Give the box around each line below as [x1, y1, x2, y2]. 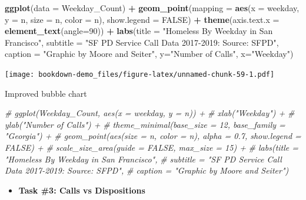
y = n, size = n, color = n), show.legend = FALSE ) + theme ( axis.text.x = [5, 13, 280, 25]
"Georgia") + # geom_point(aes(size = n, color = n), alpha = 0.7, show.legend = [5, 130, 301, 142]
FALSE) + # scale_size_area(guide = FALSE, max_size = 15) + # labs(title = [5, 141, 299, 153]
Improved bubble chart [5, 87, 87, 99]
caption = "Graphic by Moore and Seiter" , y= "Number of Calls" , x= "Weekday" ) [5, 48, 294, 60]
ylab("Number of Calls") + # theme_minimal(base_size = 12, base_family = [5, 118, 285, 130]
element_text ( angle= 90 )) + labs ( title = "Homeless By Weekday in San [5, 25, 273, 37]
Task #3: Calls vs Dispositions [18, 184, 145, 196]
